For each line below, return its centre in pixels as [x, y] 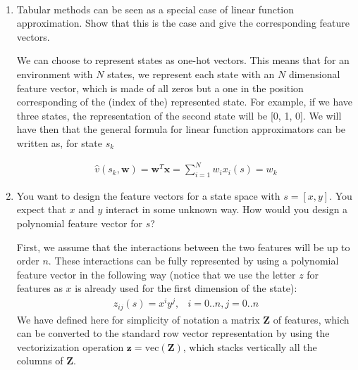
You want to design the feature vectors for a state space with [148, 195]
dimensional [314, 74]
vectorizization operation [70, 346]
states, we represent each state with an [191, 74]
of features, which [311, 319]
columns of [40, 361]
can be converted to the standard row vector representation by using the [173, 333]
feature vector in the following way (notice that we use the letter [156, 274]
